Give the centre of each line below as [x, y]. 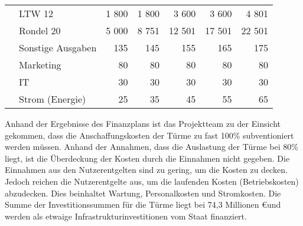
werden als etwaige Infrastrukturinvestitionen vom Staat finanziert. [126, 216]
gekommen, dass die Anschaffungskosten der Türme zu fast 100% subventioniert [149, 135]
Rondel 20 [40, 30]
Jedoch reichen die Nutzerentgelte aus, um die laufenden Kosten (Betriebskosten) [152, 181]
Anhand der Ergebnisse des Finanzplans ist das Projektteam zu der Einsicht [143, 123]
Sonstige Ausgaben [58, 48]
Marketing [40, 65]
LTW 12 [36, 13]
